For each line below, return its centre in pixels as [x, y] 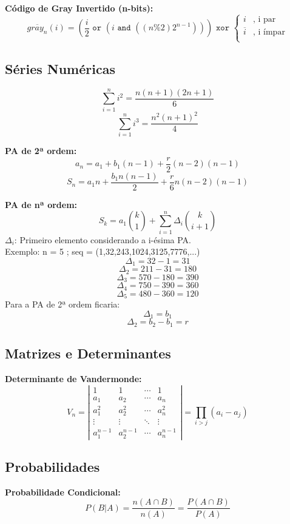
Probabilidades [52, 467]
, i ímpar [269, 32]
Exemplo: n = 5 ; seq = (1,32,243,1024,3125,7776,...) [103, 251]
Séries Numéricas [60, 68]
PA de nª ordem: [41, 204]
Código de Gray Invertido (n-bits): [79, 8]
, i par [264, 19]
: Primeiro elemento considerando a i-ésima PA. [103, 239]
